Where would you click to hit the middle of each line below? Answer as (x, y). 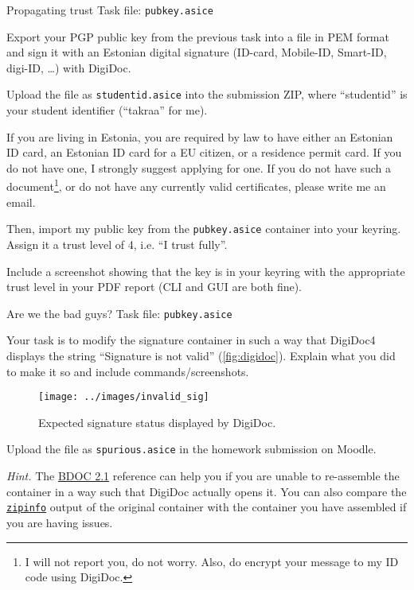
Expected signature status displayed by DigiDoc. (157, 422)
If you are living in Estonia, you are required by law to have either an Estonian (200, 136)
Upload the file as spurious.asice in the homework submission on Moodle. (191, 449)
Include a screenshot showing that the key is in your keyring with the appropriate (206, 271)
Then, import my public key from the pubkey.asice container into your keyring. (204, 229)
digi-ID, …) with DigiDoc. (69, 67)
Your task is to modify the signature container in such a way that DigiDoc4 (191, 340)
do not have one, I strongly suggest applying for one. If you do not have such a (199, 167)
